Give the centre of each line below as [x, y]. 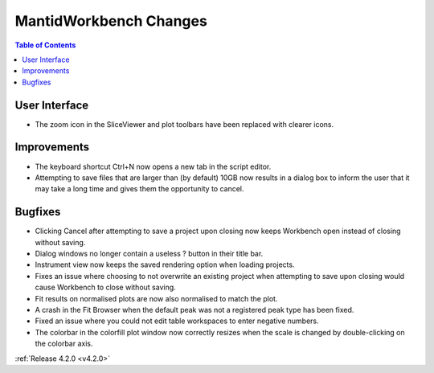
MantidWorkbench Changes [111, 21]
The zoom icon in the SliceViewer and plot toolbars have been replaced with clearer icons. [184, 124]
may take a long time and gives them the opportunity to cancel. [139, 189]
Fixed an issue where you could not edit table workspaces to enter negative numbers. [177, 321]
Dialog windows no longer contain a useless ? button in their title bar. [149, 254]
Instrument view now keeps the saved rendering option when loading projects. [165, 264]
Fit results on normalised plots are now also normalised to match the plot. [156, 298]
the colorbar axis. [64, 344]
